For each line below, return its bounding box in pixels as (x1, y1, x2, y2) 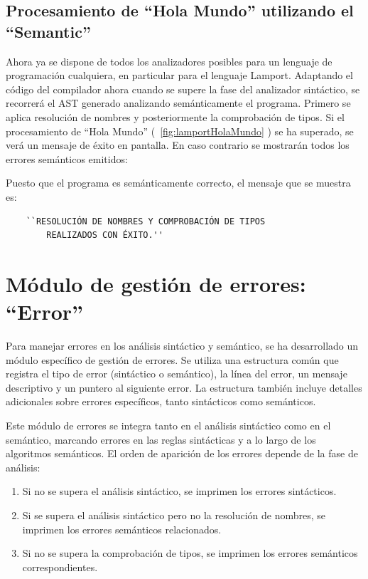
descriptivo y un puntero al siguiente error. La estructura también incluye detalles (6, 380, 362, 395)
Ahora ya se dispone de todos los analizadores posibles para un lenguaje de (6, 53, 332, 68)
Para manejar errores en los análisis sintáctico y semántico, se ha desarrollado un (6, 338, 359, 353)
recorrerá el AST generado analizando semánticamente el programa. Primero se (6, 95, 351, 110)
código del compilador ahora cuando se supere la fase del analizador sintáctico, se (6, 81, 360, 96)
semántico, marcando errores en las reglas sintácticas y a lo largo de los (6, 432, 316, 447)
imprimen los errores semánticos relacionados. (22, 521, 222, 536)
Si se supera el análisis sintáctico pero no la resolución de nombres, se (22, 507, 325, 522)
